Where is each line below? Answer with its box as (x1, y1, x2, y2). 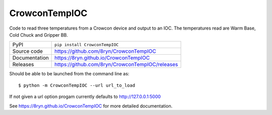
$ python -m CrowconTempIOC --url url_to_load (18, 82, 135, 88)
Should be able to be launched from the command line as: (9, 71, 129, 77)
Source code (12, 48, 43, 55)
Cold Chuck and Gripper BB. (9, 32, 68, 38)
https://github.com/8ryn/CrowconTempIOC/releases (54, 61, 178, 68)
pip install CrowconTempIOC (54, 42, 119, 47)
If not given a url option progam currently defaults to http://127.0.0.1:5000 (9, 93, 161, 100)
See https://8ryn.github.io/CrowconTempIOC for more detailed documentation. (9, 103, 173, 109)
